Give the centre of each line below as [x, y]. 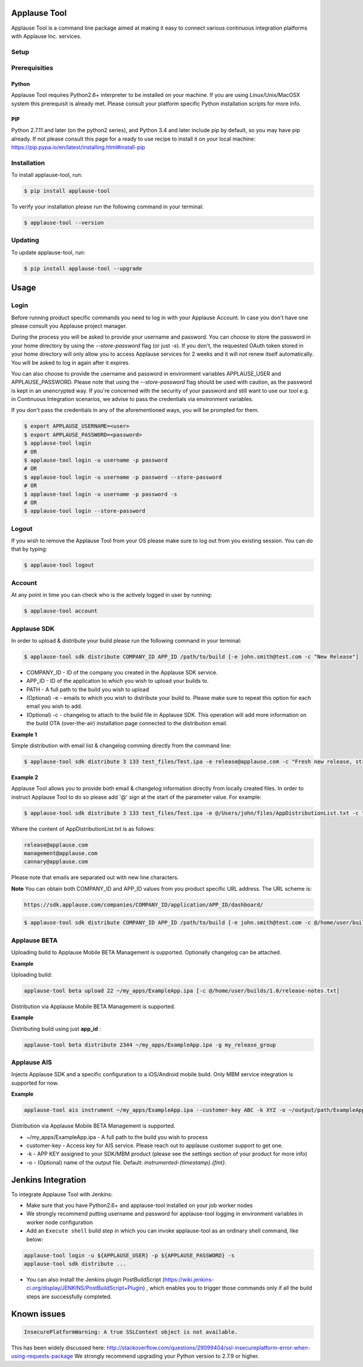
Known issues [38, 1314]
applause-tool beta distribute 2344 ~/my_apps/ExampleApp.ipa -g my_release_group [150, 1045]
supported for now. [35, 1083]
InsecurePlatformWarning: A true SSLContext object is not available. [131, 1332]
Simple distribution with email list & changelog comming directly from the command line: [121, 746]
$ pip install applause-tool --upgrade [83, 268]
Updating [25, 241]
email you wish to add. [54, 707]
